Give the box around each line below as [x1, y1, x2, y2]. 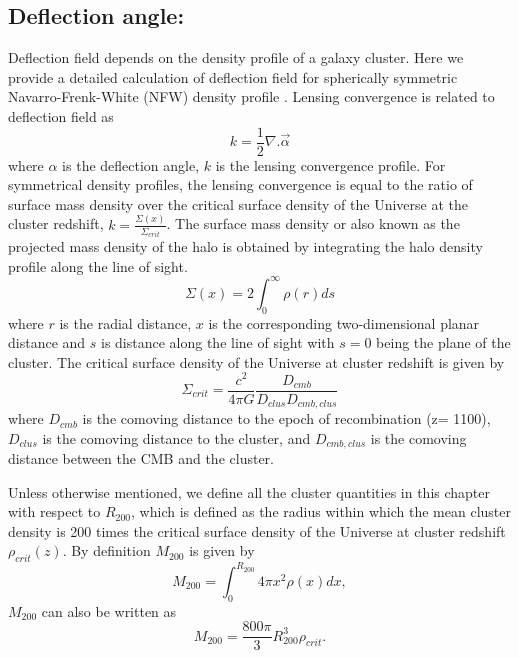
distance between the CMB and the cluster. [8, 448, 274, 469]
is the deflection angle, [62, 154, 200, 175]
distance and [8, 332, 86, 353]
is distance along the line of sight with [100, 332, 335, 353]
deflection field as [8, 105, 114, 126]
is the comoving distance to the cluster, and [42, 427, 311, 448]
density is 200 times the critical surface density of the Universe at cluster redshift [8, 520, 506, 541]
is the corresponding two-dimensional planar [208, 312, 480, 333]
